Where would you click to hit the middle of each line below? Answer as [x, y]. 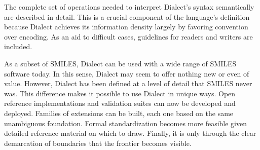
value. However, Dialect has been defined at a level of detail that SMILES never [128, 83]
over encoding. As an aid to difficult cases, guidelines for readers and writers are [128, 36]
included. [18, 46]
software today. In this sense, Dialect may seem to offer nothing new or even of [127, 73]
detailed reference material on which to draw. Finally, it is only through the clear [130, 133]
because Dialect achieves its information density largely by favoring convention [126, 27]
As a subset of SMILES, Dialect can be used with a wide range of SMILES [120, 63]
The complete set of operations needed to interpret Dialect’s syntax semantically [129, 7]
